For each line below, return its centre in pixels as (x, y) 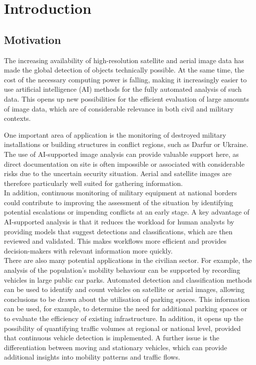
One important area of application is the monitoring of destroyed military (115, 134)
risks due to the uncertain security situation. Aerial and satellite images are (118, 173)
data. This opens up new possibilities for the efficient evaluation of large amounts (127, 98)
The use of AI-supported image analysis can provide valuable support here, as (122, 154)
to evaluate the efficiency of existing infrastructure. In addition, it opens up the (124, 318)
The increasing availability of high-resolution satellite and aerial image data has (124, 60)
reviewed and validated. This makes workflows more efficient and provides (115, 241)
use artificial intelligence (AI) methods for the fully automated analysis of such (123, 89)
